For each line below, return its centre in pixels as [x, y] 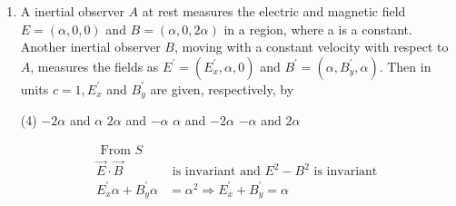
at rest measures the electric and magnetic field [274, 11]
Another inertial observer [90, 47]
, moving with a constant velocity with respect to [311, 47]
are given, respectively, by [222, 88]
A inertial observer [72, 11]
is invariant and [216, 172]
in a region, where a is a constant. [318, 29]
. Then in [405, 66]
